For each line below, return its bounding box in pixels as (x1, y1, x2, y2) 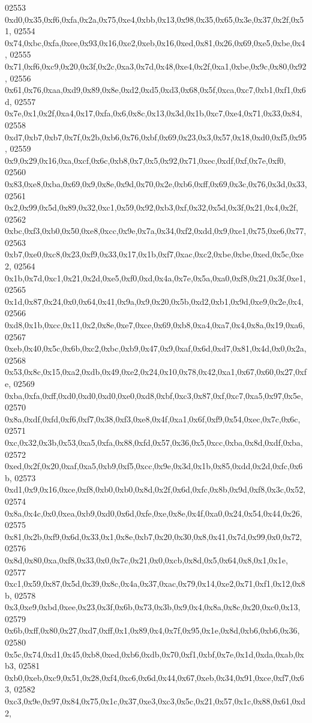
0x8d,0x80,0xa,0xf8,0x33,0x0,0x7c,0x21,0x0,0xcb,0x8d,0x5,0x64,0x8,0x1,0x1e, (5, 553, 288, 566)
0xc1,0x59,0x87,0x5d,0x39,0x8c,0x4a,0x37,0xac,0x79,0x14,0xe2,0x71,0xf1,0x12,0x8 (5, 577, 305, 590)
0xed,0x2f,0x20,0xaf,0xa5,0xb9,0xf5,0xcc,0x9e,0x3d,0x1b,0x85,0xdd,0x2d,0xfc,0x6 (5, 460, 303, 472)
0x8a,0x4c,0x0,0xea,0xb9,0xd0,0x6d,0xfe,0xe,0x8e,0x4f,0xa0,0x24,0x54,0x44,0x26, (5, 506, 302, 519)
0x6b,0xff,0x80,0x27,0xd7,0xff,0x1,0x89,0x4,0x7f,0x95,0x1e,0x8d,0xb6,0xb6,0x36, (5, 624, 300, 637)
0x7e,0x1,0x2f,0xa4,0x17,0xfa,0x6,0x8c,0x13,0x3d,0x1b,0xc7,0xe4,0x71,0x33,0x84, (5, 107, 302, 119)
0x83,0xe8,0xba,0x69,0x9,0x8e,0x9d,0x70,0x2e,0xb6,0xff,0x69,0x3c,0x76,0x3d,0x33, (5, 177, 307, 190)
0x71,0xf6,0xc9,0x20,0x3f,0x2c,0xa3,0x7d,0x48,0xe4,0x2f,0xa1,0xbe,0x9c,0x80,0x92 (5, 59, 307, 72)
